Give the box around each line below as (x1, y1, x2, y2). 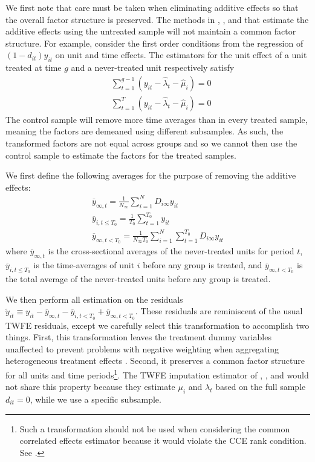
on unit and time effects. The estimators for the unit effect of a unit (55, 48, 307, 61)
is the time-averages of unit (33, 258, 135, 271)
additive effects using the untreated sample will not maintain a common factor (5, 25, 296, 38)
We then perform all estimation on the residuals (5, 292, 183, 305)
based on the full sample (215, 380, 306, 393)
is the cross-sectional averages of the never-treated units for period (48, 245, 294, 257)
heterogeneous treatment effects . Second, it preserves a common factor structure (5, 354, 305, 367)
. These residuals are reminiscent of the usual (135, 305, 303, 317)
